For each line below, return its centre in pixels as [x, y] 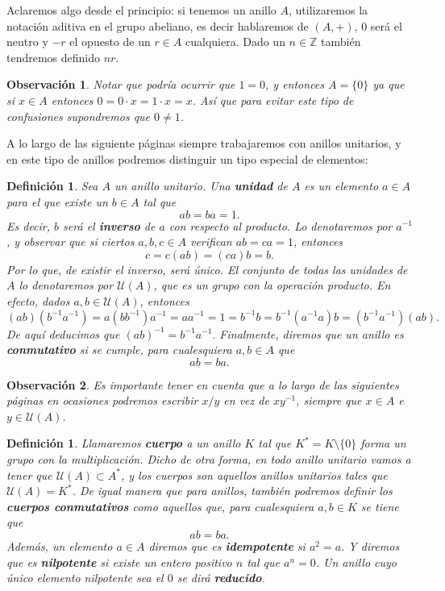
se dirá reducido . [221, 578]
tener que [29, 474]
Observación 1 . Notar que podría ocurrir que [121, 84]
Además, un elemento [60, 546]
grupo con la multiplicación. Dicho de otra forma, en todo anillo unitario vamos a [209, 459]
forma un [383, 443]
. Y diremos [370, 546]
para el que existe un [57, 201]
